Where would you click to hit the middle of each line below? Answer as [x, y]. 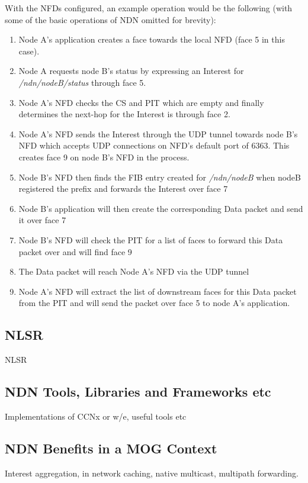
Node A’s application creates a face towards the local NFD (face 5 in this [152, 39]
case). [29, 51]
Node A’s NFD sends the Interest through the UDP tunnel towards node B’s [158, 133]
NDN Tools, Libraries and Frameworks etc [138, 392]
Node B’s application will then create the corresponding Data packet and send [161, 208]
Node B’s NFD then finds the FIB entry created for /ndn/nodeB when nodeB [160, 177]
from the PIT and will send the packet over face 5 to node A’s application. [154, 303]
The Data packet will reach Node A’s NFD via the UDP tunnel [134, 271]
